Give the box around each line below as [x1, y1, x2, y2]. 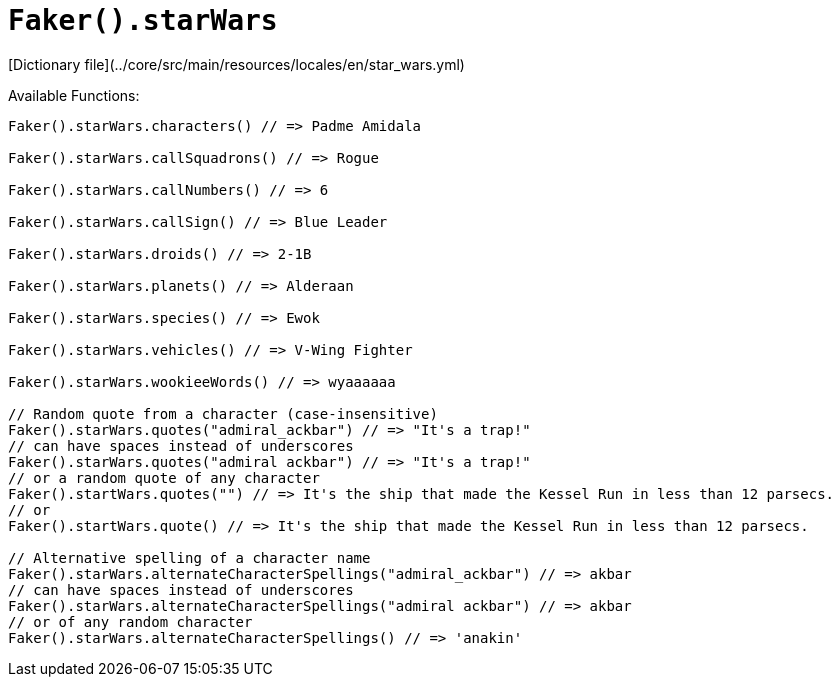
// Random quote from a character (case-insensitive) [8, 405, 438, 422]
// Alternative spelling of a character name [8, 549, 371, 566]
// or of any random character [8, 613, 253, 630]
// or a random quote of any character [8, 469, 320, 486]
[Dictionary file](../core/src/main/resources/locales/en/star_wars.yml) [8, 55, 465, 73]
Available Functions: [8, 86, 140, 104]
